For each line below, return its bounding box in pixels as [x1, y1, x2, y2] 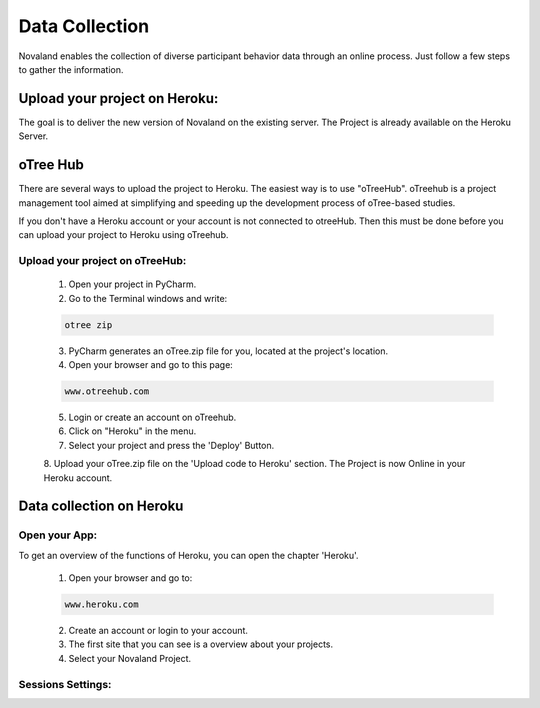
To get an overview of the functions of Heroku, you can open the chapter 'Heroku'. [18, 549, 359, 561]
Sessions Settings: [18, 677, 112, 691]
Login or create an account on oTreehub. [68, 411, 237, 423]
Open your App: [18, 528, 98, 542]
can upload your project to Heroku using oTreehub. [18, 229, 229, 241]
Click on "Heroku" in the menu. [68, 425, 197, 437]
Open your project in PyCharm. [68, 278, 197, 290]
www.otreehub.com [64, 386, 150, 397]
